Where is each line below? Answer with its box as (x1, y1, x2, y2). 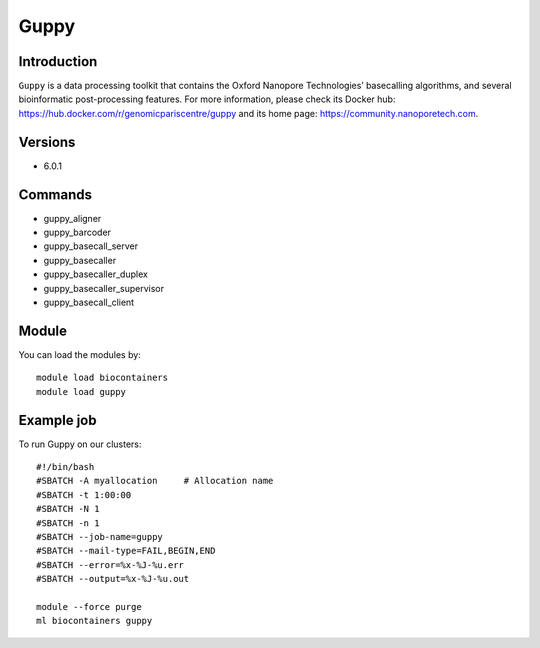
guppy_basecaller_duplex (43, 268, 149, 280)
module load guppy (36, 386, 127, 397)
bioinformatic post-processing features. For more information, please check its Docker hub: (18, 93, 396, 105)
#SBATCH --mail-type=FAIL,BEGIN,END (36, 545, 216, 557)
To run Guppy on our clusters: (18, 438, 142, 450)
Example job (18, 411, 97, 429)
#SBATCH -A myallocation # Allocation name (36, 475, 274, 487)
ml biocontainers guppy (36, 615, 153, 627)
